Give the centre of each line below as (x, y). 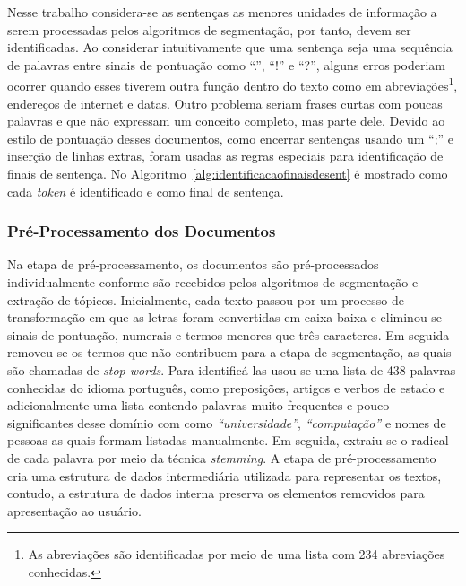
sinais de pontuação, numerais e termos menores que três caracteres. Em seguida (229, 334)
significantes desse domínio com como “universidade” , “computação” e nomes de (227, 422)
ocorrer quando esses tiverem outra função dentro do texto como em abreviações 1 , (233, 84)
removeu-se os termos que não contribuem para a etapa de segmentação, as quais (229, 352)
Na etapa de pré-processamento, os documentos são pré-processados (193, 264)
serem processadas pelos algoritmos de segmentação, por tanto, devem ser (209, 29)
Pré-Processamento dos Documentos (142, 231)
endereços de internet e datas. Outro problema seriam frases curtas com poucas (225, 103)
